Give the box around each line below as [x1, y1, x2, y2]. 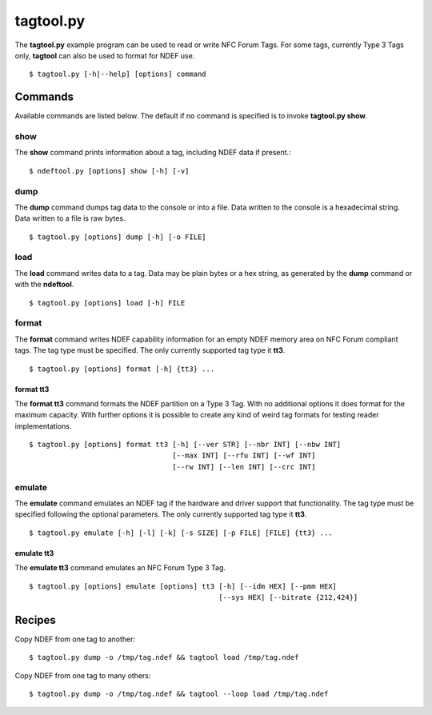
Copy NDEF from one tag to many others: [14, 670, 151, 680]
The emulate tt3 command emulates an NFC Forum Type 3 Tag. [14, 563, 226, 573]
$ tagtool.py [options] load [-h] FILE [29, 298, 186, 307]
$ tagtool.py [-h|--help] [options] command [29, 70, 207, 79]
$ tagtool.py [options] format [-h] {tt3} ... [29, 364, 215, 373]
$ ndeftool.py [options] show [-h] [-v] [29, 166, 190, 175]
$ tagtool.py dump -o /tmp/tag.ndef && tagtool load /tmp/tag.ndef [29, 653, 299, 662]
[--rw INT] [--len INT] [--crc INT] [172, 462, 316, 471]
